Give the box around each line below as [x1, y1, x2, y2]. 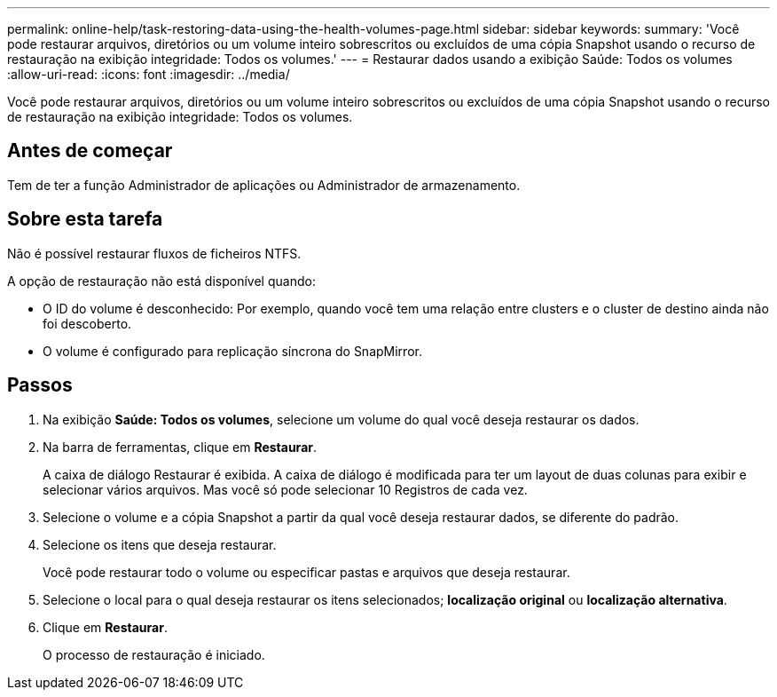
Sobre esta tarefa [7, 208, 163, 231]
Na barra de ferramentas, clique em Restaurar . [43, 439, 318, 455]
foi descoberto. [43, 315, 132, 331]
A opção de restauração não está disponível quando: [7, 273, 316, 289]
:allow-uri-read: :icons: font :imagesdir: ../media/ [7, 67, 290, 82]
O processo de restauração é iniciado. [43, 646, 265, 662]
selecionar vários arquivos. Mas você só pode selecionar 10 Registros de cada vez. [43, 481, 528, 497]
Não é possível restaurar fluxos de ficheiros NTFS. [7, 245, 302, 261]
